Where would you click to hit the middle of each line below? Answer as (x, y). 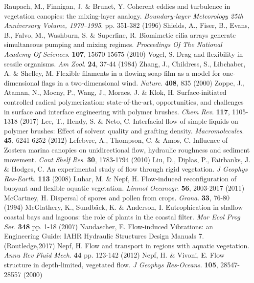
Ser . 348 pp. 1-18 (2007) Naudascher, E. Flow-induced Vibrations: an (109, 226)
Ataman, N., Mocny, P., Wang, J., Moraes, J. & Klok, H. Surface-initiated (115, 92)
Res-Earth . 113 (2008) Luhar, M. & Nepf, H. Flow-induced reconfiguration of (120, 178)
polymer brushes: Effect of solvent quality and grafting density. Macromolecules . (124, 130)
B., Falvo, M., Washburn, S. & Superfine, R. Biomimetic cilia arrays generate (120, 34)
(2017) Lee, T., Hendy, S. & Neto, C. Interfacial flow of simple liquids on (129, 121)
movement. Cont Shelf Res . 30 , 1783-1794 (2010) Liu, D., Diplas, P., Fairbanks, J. (127, 159)
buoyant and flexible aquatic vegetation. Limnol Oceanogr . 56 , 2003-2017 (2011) (124, 188)
